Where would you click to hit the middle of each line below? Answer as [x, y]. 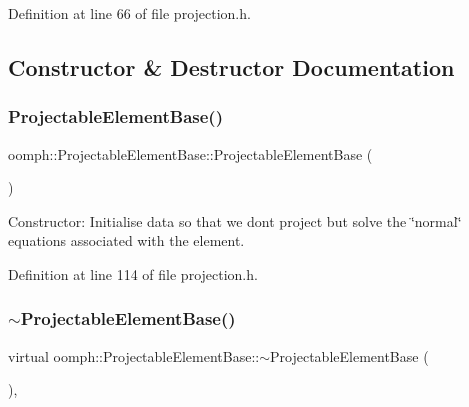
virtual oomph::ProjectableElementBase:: [134, 355]
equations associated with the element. [126, 240]
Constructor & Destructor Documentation [231, 66]
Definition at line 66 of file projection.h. [129, 13]
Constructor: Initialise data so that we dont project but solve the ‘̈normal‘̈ [235, 220]
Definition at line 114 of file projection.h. [133, 273]
